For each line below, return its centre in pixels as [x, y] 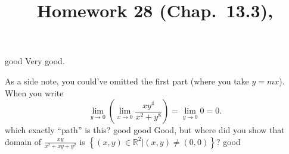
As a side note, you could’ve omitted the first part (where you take [127, 81]
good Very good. [35, 61]
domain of [23, 141]
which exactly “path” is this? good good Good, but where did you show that [145, 130]
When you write [34, 92]
